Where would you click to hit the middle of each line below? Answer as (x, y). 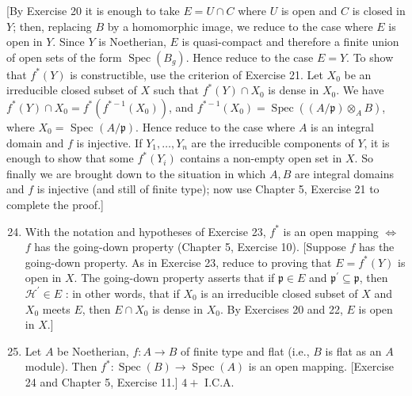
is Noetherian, (132, 42)
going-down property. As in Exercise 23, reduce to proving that (178, 262)
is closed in (379, 10)
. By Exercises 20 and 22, (281, 308)
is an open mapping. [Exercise (321, 366)
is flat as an (353, 350)
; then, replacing (52, 26)
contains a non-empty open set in (261, 158)
